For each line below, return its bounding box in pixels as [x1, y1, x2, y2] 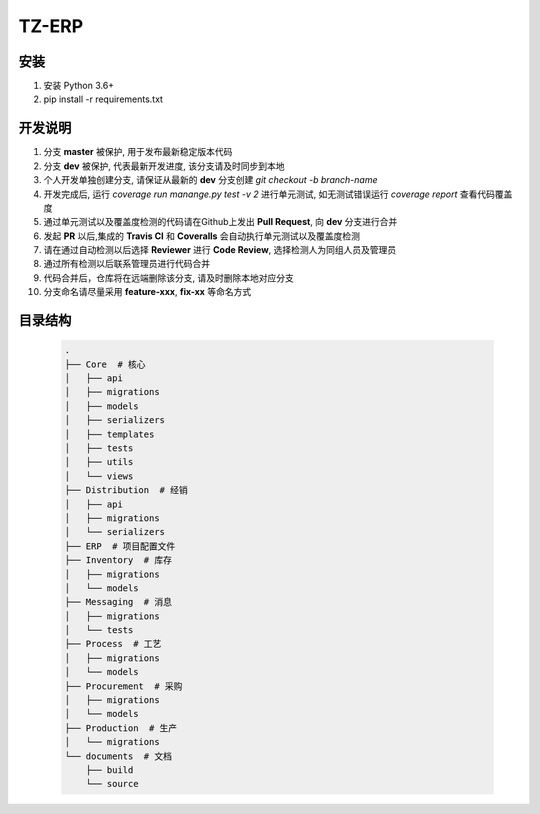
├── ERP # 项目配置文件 [64, 540, 176, 552]
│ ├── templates [64, 428, 155, 440]
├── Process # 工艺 [64, 638, 162, 650]
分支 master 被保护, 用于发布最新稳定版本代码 [43, 146, 233, 158]
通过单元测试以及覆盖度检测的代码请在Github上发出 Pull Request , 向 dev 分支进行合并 [43, 216, 398, 228]
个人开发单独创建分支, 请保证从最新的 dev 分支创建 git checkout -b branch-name [43, 174, 378, 186]
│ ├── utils [64, 456, 134, 468]
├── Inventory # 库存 [64, 555, 172, 566]
